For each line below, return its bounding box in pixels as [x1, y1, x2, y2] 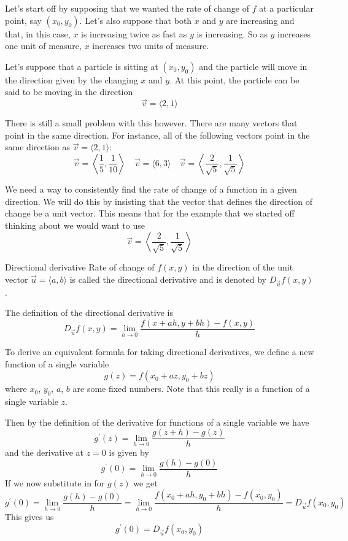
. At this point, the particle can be [169, 73, 300, 86]
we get [133, 476, 158, 489]
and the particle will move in [199, 59, 307, 72]
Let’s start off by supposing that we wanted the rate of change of [5, 2, 249, 14]
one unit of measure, [5, 39, 82, 52]
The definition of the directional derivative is [5, 306, 173, 319]
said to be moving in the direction [5, 85, 133, 98]
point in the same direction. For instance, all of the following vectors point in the [5, 128, 310, 141]
